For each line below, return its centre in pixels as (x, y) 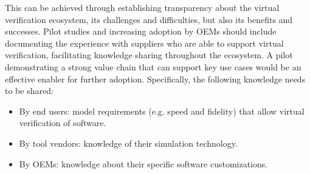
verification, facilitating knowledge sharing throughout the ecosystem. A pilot (149, 55)
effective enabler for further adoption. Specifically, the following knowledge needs (155, 79)
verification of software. (63, 123)
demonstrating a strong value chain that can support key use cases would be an (153, 66)
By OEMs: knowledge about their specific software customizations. (143, 163)
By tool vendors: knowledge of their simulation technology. (128, 143)
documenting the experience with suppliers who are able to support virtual (144, 43)
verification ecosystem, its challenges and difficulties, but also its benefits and (149, 19)
